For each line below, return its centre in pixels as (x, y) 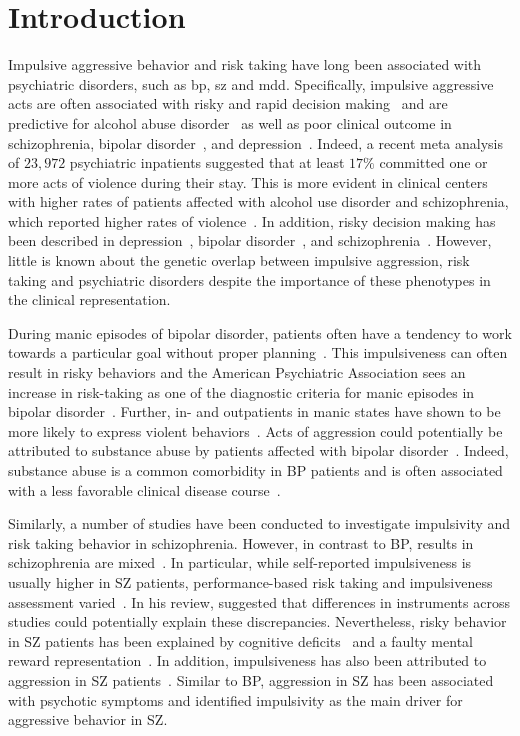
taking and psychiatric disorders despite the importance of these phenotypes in (249, 279)
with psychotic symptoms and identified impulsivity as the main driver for (235, 699)
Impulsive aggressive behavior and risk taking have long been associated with (245, 64)
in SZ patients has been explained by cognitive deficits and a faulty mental (240, 640)
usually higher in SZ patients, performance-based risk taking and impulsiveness (250, 581)
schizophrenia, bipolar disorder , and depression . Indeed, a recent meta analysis (256, 142)
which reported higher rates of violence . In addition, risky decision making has (252, 220)
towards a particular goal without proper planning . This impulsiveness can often (258, 352)
